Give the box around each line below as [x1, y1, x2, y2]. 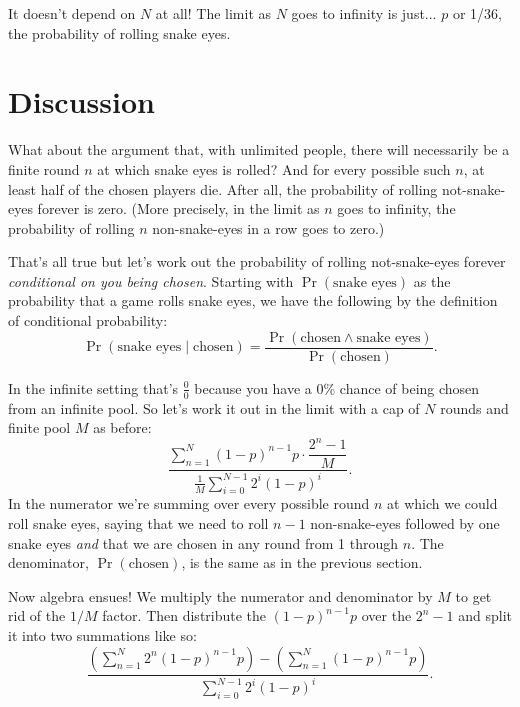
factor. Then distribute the [102, 605, 267, 626]
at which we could [387, 493, 498, 514]
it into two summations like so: [8, 625, 197, 646]
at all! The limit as [155, 3, 272, 23]
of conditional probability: [8, 310, 168, 331]
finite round [8, 158, 80, 179]
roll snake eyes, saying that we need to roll [8, 513, 269, 534]
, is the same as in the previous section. [181, 552, 423, 573]
